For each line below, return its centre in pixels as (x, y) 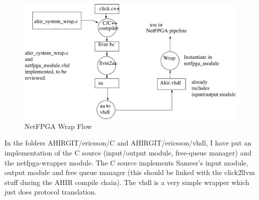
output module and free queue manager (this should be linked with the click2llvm (130, 172)
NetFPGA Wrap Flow (58, 126)
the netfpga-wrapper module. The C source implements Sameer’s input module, (126, 162)
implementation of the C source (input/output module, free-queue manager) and (128, 152)
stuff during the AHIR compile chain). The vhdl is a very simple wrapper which (127, 182)
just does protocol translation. (51, 192)
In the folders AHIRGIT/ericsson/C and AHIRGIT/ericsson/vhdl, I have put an (128, 143)
